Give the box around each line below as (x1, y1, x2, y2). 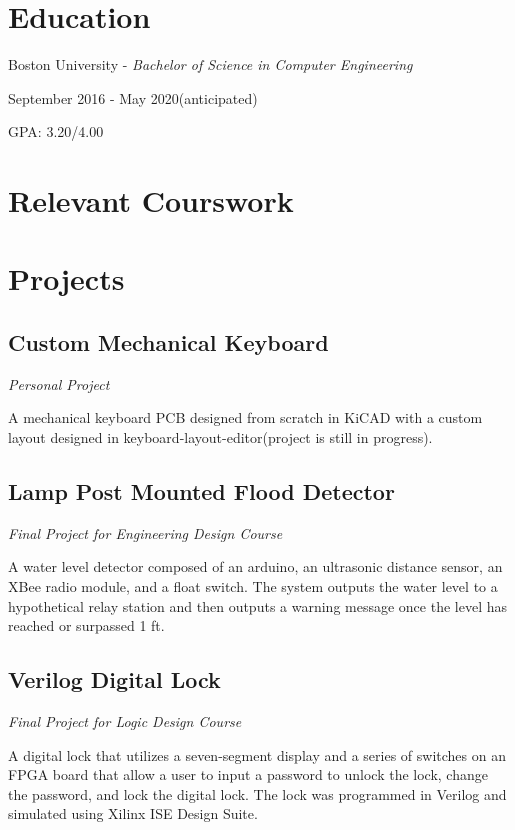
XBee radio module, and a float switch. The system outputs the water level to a (8, 576, 498, 597)
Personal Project (8, 373, 110, 394)
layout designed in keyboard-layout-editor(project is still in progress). (8, 427, 433, 448)
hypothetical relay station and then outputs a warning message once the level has (8, 595, 507, 616)
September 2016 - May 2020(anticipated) (8, 87, 258, 108)
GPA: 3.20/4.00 (8, 121, 104, 142)
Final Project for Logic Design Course (8, 711, 242, 732)
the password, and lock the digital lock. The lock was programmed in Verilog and (8, 783, 507, 804)
